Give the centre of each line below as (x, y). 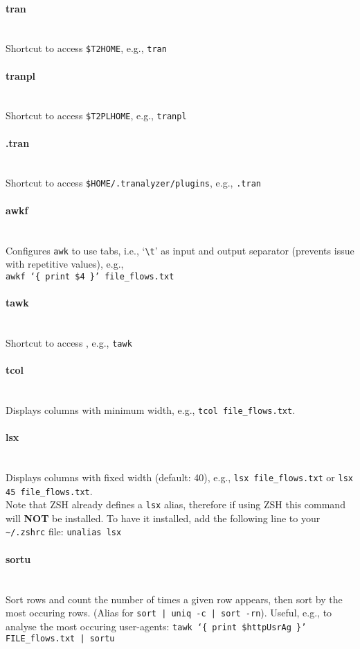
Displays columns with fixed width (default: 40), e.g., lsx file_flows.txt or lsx (179, 477)
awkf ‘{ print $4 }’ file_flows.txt (90, 276)
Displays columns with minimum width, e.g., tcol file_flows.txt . (151, 409)
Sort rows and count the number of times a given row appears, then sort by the (174, 599)
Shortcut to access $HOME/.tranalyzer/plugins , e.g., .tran (133, 183)
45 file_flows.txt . (49, 491)
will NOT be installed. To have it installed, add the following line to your (163, 518)
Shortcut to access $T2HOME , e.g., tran (86, 48)
